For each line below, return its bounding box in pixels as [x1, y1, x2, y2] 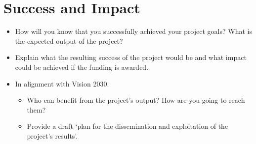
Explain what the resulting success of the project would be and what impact [15, 52, 247, 62]
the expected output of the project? [15, 35, 123, 46]
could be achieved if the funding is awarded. [15, 61, 149, 72]
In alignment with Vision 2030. [15, 78, 109, 88]
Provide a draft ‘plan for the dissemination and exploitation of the [27, 121, 228, 131]
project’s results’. [27, 130, 78, 141]
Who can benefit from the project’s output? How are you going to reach [27, 95, 245, 105]
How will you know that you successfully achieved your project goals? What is [15, 26, 252, 36]
